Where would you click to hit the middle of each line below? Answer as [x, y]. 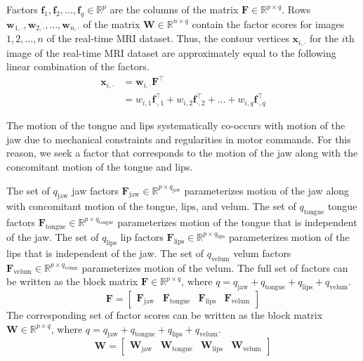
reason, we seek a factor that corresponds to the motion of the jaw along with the [182, 153]
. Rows [296, 9]
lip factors [142, 236]
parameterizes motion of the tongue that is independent [237, 222]
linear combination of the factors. [78, 66]
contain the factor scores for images [268, 24]
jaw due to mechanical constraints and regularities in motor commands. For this [179, 139]
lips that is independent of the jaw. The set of [105, 252]
